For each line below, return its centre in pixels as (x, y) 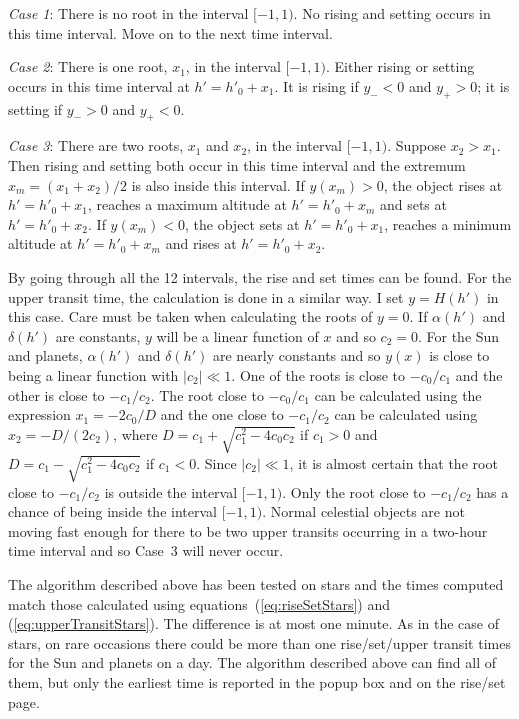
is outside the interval (171, 491)
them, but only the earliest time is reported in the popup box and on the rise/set (257, 681)
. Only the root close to (354, 491)
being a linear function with (93, 374)
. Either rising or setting (400, 66)
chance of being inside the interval (112, 511)
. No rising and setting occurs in (392, 13)
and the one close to (222, 414)
